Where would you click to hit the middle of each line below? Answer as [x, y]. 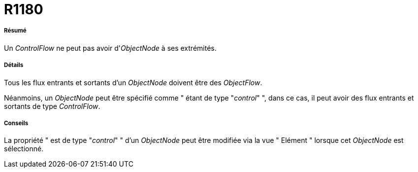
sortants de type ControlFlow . [52, 106]
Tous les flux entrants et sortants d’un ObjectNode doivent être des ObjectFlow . [133, 82]
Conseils [16, 123]
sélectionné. [24, 149]
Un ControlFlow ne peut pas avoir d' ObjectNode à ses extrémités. [110, 48]
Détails [14, 65]
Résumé [15, 31]
